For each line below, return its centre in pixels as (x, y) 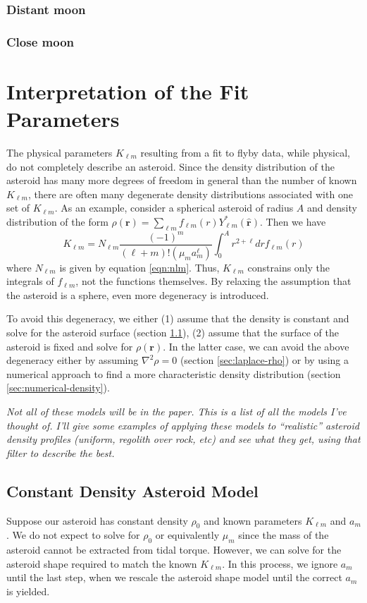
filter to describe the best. (61, 452)
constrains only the (289, 267)
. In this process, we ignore (280, 563)
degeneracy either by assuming (73, 360)
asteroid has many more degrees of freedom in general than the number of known (182, 180)
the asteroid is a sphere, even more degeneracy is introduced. (138, 294)
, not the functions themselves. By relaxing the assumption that (213, 281)
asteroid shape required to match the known (102, 563)
